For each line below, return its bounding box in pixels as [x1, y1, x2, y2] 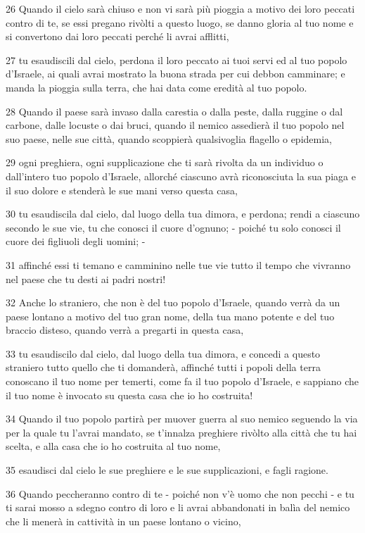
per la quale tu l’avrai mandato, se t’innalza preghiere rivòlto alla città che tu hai [6, 425, 357, 439]
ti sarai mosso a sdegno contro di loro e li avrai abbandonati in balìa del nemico [6, 500, 350, 515]
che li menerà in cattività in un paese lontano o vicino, [6, 513, 241, 528]
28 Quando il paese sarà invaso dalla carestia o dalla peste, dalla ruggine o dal [6, 104, 343, 118]
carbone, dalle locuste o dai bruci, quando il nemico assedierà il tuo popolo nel [6, 118, 345, 132]
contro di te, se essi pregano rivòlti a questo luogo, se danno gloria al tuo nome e [6, 15, 354, 30]
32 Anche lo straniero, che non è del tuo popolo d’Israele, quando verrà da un [6, 295, 340, 310]
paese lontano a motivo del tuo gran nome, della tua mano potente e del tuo [6, 308, 335, 323]
